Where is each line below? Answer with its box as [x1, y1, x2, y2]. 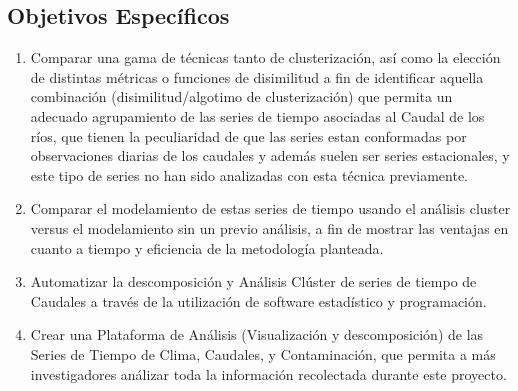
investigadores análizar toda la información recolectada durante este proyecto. [30, 363, 507, 384]
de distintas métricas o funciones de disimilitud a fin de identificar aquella [30, 66, 484, 87]
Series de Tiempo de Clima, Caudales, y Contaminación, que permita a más [30, 343, 496, 364]
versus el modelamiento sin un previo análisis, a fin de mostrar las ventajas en [30, 217, 509, 238]
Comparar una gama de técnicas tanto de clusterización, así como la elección [30, 47, 501, 68]
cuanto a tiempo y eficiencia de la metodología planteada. [30, 237, 384, 258]
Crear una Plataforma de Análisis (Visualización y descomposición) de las [30, 324, 484, 345]
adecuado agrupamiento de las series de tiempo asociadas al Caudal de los [30, 105, 485, 126]
